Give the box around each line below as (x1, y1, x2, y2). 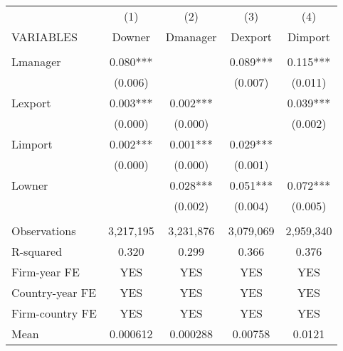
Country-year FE (11, 284, 97, 301)
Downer (112, 28, 151, 45)
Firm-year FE (11, 264, 80, 280)
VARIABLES (11, 28, 78, 45)
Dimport (287, 28, 330, 45)
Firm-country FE (11, 305, 97, 321)
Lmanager (11, 53, 61, 70)
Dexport (231, 28, 272, 45)
